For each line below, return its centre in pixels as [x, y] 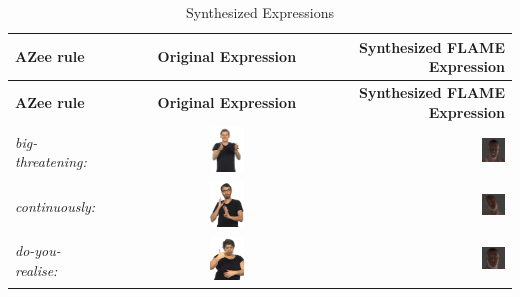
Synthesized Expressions [260, 12]
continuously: [55, 206]
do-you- [38, 249]
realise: [36, 269]
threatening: [51, 161]
